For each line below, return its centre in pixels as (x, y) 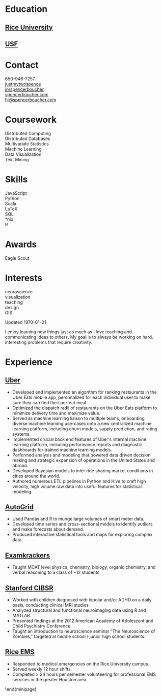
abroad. (20, 465)
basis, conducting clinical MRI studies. (51, 605)
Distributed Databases (28, 139)
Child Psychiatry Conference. (42, 626)
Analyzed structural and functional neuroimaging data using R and (79, 610)
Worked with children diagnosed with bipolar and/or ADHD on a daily (82, 600)
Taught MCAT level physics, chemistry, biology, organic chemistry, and (84, 567)
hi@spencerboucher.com (31, 100)
